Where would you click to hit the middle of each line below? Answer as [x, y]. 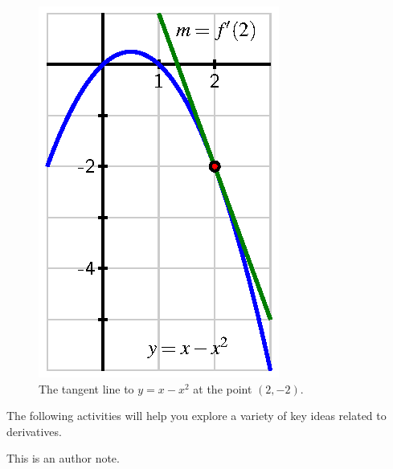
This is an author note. [63, 458]
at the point [223, 388]
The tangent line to [86, 388]
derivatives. [34, 431]
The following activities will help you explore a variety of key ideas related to [196, 416]
